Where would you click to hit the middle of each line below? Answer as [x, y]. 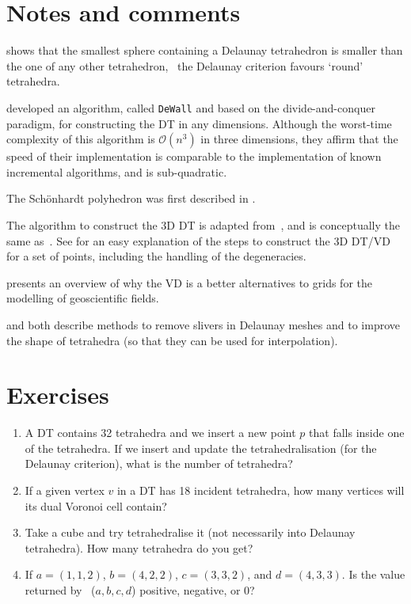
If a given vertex [65, 490]
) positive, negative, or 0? [193, 589]
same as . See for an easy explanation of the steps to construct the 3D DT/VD [198, 240]
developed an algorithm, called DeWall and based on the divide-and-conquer [191, 107]
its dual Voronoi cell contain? [96, 505]
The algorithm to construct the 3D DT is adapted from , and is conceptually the [203, 224]
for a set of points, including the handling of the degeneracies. [156, 256]
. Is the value [373, 574]
